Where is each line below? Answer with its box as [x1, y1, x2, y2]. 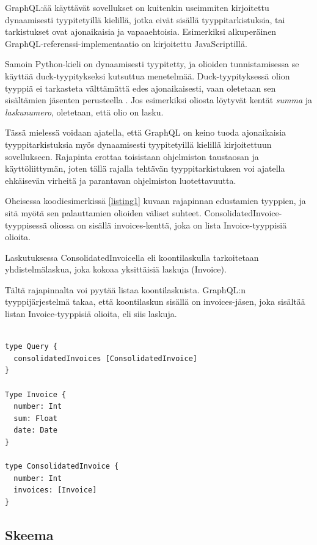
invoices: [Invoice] [13, 486, 97, 495]
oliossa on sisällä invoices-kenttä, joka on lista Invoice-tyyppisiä [49, 218, 287, 231]
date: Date [13, 426, 57, 435]
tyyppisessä [5, 218, 48, 231]
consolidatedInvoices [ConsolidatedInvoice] [13, 354, 197, 363]
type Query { [5, 342, 57, 351]
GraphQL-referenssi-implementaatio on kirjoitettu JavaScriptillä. [5, 37, 247, 49]
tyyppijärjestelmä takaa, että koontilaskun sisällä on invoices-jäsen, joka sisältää [5, 295, 305, 308]
